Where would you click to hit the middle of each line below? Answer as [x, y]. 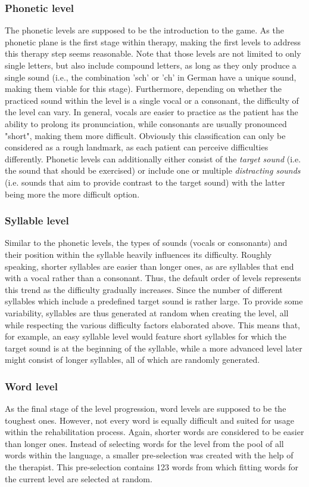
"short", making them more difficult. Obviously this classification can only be [145, 135]
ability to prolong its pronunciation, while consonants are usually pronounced [146, 123]
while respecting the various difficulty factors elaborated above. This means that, [152, 324]
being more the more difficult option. [72, 194]
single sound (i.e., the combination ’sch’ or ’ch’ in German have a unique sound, [151, 77]
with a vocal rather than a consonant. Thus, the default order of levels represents [153, 278]
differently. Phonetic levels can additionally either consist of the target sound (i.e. [153, 158]
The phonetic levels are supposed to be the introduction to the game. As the [144, 30]
